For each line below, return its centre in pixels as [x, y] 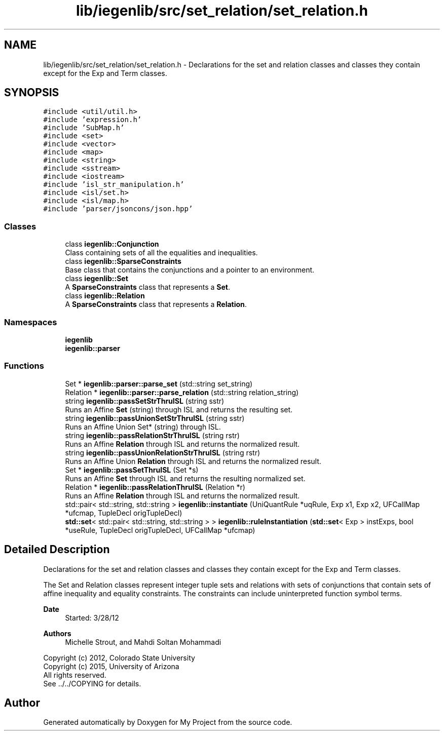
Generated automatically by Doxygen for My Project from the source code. [168, 722]
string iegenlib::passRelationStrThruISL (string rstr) [152, 435]
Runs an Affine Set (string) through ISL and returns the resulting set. [179, 409]
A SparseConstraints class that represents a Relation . [156, 304]
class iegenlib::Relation [105, 296]
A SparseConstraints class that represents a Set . [147, 287]
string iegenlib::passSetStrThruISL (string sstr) [145, 401]
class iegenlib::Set [97, 279]
